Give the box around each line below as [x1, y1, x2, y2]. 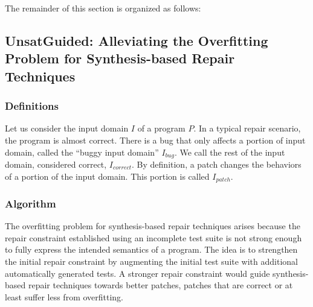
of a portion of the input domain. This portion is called [5, 169, 210, 182]
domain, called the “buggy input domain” [5, 145, 159, 158]
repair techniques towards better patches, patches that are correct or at [28, 279, 293, 291]
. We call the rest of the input [174, 145, 285, 158]
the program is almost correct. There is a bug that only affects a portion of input [5, 133, 306, 146]
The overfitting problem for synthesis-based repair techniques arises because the [5, 220, 300, 232]
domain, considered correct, [5, 158, 107, 171]
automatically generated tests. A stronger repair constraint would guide [5, 267, 270, 279]
